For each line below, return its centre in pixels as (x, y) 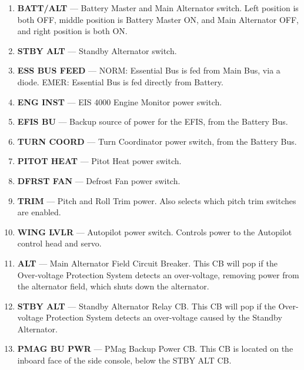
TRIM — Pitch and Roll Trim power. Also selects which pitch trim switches (157, 200)
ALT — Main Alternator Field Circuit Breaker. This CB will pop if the (147, 263)
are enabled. (39, 212)
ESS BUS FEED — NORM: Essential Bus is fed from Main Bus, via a (149, 70)
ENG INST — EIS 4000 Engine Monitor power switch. (120, 101)
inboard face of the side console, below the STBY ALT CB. (124, 360)
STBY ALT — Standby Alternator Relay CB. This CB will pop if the (146, 306)
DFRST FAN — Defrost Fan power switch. (99, 180)
